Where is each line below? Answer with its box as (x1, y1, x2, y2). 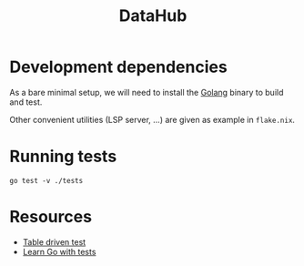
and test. (9, 97, 43, 107)
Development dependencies (9, 56, 228, 77)
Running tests (9, 147, 117, 167)
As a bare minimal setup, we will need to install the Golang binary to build (9, 87, 284, 97)
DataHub (118, 5, 187, 26)
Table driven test (22, 236, 86, 247)
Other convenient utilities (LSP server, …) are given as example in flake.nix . (9, 114, 296, 125)
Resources (9, 207, 93, 228)
